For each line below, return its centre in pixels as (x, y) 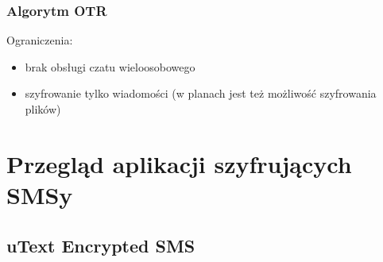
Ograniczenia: (40, 40)
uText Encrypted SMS (101, 245)
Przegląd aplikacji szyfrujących (179, 163)
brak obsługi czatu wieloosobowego (110, 66)
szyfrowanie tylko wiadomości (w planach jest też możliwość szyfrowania (201, 93)
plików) (43, 109)
